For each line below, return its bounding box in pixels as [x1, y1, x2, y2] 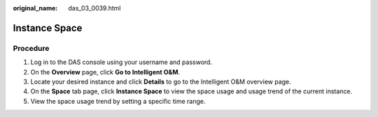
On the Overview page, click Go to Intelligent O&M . [30, 68, 181, 76]
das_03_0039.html [68, 4, 121, 12]
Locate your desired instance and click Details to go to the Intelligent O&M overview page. [30, 77, 292, 86]
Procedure [13, 43, 50, 53]
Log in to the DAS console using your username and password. [30, 58, 213, 66]
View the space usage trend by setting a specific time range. [30, 97, 206, 105]
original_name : [13, 4, 58, 12]
